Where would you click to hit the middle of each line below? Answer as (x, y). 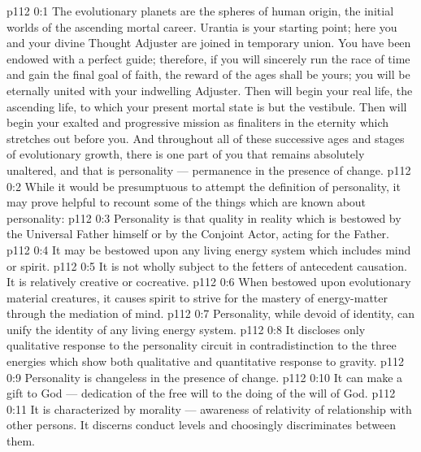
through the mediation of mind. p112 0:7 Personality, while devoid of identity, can (211, 313)
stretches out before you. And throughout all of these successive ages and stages (206, 138)
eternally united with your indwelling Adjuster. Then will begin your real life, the (210, 90)
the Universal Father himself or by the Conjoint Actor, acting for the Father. (198, 234)
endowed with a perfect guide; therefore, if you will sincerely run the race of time (208, 58)
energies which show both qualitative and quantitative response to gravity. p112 (205, 361)
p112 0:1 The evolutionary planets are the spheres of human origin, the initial (200, 11)
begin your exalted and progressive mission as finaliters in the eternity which (198, 122)
